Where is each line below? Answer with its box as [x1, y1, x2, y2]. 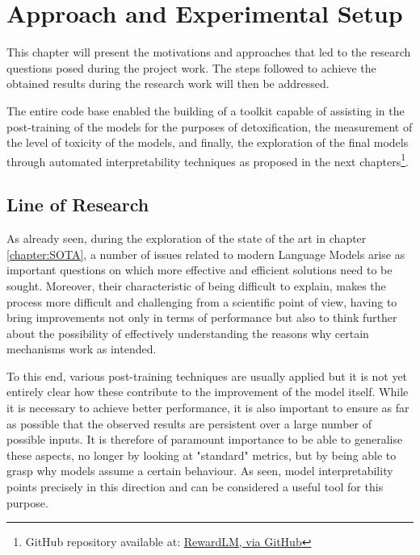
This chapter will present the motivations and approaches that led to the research [6, 44, 411, 61]
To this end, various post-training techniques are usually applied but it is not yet [6, 367, 408, 384]
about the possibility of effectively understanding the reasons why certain [6, 324, 369, 341]
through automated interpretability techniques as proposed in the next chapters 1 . [6, 150, 409, 169]
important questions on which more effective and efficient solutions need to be [6, 261, 393, 278]
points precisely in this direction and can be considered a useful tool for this [6, 478, 384, 495]
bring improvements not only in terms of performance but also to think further [6, 309, 397, 326]
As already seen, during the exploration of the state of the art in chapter [6, 230, 367, 247]
